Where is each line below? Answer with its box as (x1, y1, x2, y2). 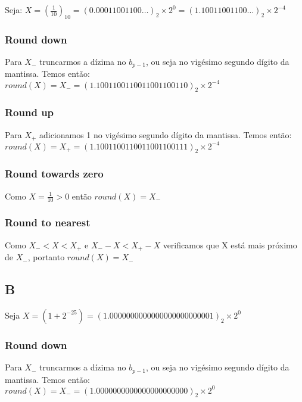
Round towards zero (5, 166, 104, 181)
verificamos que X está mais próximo (163, 238, 297, 251)
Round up (5, 105, 54, 120)
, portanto (27, 251, 65, 263)
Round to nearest (5, 215, 91, 230)
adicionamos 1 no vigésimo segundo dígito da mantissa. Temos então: (39, 128, 292, 141)
